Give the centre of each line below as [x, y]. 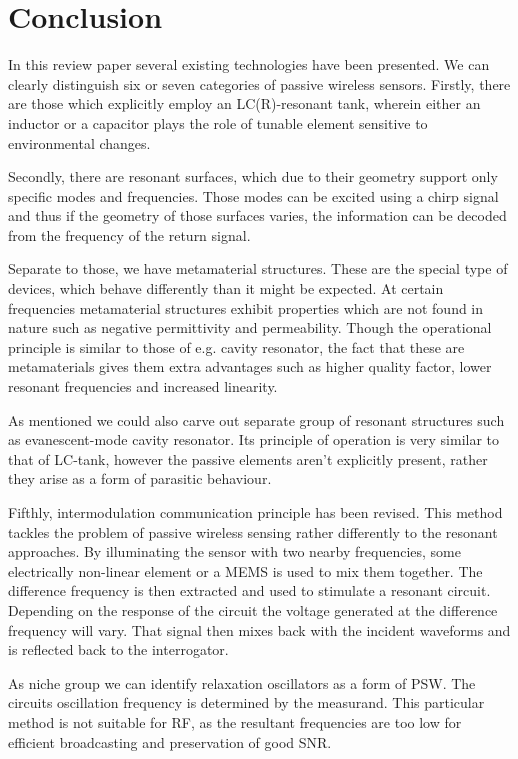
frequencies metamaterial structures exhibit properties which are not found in [246, 307]
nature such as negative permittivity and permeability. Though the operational [250, 327]
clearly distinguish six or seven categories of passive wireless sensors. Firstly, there [259, 83]
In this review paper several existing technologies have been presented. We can [249, 64]
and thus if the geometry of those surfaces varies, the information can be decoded [257, 215]
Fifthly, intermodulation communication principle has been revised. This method [255, 512]
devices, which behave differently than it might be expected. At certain [226, 288]
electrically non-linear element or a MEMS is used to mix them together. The [245, 570]
